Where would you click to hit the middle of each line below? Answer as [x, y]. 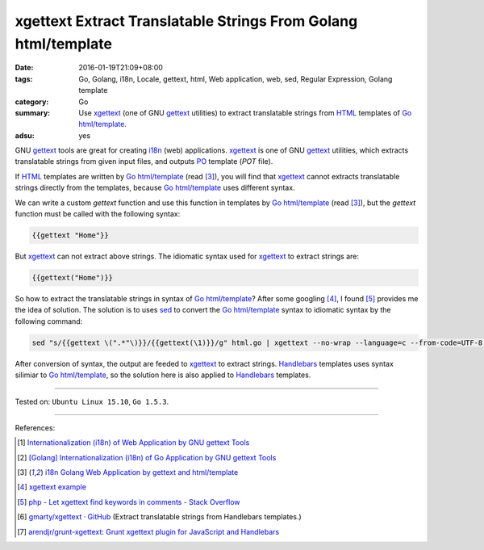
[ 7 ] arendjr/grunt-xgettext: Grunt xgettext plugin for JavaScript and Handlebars [148, 531]
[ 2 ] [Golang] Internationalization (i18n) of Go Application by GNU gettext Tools [147, 457]
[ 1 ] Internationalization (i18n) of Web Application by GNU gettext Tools [134, 443]
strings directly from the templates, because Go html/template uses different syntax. [155, 188]
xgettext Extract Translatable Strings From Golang [186, 21]
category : [32, 102]
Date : [24, 68]
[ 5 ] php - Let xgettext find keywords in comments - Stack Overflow [129, 502]
